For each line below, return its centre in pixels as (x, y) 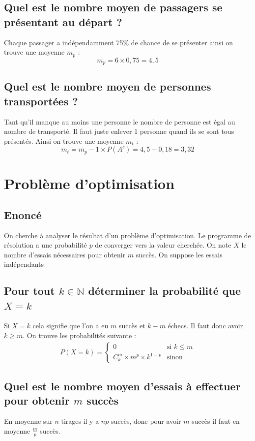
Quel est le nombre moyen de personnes (108, 86)
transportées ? (41, 101)
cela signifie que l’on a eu (71, 326)
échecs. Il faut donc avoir (205, 326)
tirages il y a (80, 421)
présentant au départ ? (63, 21)
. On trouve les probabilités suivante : (79, 335)
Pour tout (29, 291)
